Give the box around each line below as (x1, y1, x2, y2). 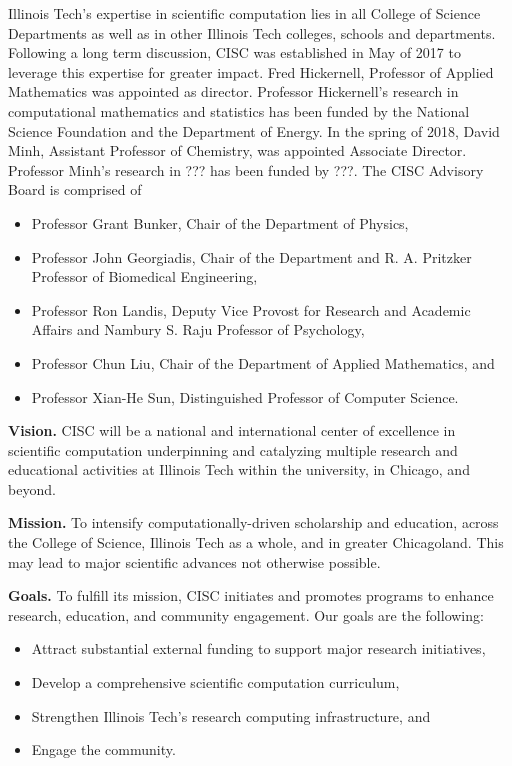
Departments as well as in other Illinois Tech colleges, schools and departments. (8, 22, 496, 43)
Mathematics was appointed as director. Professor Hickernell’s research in (8, 81, 459, 102)
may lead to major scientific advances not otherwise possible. (8, 551, 381, 572)
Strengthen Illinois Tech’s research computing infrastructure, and (31, 705, 431, 726)
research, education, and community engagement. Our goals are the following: (8, 604, 484, 625)
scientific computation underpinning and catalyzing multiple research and (8, 439, 458, 460)
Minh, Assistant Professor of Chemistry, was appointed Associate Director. (8, 140, 467, 161)
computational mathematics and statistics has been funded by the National (8, 100, 470, 121)
